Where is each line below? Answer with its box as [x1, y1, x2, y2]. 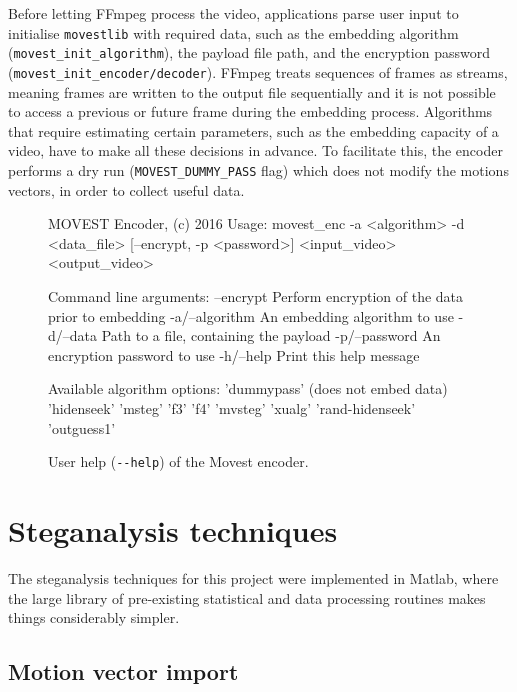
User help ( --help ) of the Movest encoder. [48, 451, 309, 472]
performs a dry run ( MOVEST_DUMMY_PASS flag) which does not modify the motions [8, 159, 509, 180]
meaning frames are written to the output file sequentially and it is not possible [8, 81, 496, 102]
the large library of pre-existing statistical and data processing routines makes [8, 587, 486, 608]
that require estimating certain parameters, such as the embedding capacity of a [8, 120, 499, 141]
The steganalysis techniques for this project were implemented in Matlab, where [8, 567, 499, 588]
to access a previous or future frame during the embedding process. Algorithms [8, 101, 493, 122]
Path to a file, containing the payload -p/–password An [101, 325, 441, 346]
